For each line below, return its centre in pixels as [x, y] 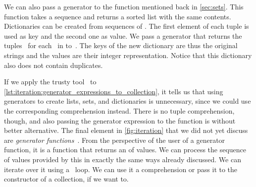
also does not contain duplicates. [53, 65]
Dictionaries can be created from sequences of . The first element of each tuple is [127, 26]
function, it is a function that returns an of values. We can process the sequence [125, 150]
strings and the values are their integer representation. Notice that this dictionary [128, 55]
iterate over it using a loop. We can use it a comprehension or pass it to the [121, 169]
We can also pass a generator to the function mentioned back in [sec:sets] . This [124, 6]
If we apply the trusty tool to [50, 82]
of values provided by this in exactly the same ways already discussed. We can [123, 159]
